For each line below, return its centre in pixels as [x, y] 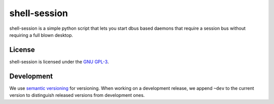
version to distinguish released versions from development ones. [77, 95]
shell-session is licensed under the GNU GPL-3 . [59, 62]
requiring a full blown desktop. [41, 35]
